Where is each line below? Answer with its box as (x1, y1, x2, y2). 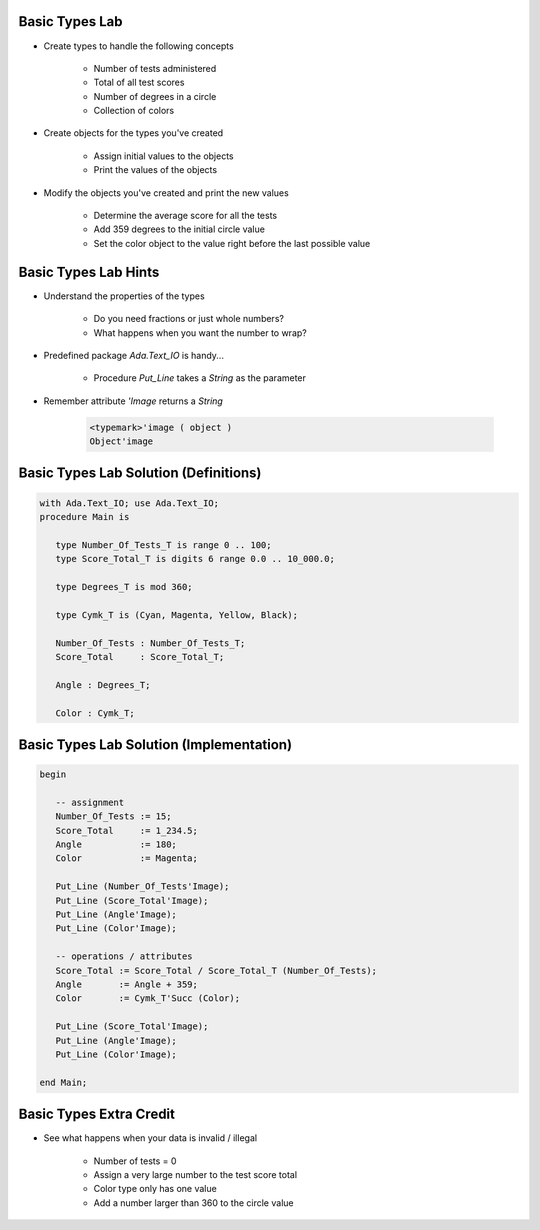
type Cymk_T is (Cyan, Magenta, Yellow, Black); (55, 609, 299, 620)
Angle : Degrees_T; (55, 679, 151, 690)
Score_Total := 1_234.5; (55, 825, 199, 836)
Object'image (89, 436, 154, 447)
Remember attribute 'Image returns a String (43, 395, 224, 407)
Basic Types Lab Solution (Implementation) (18, 736, 293, 753)
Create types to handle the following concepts (43, 40, 234, 52)
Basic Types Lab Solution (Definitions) (18, 465, 262, 482)
